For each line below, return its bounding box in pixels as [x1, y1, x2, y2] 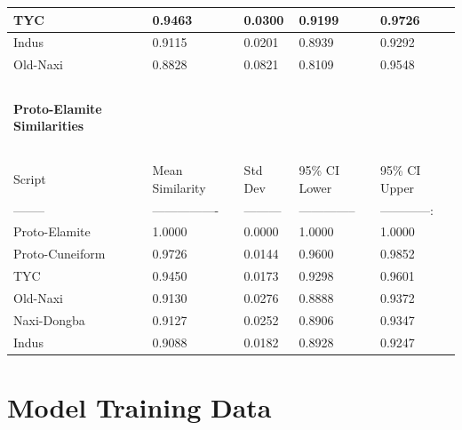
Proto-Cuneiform [13, 244, 106, 263]
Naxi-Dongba [13, 310, 85, 329]
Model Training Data [7, 388, 272, 425]
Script [13, 169, 46, 187]
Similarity [152, 178, 206, 196]
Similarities [13, 116, 84, 135]
